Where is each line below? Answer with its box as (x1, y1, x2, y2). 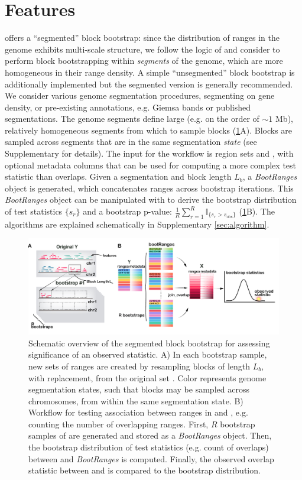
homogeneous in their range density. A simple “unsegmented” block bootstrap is (5, 66, 295, 78)
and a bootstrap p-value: (83, 205, 172, 218)
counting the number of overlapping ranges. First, (28, 417, 209, 430)
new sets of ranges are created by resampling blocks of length (28, 359, 251, 372)
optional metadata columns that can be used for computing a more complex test (5, 158, 297, 171)
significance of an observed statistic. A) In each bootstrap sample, (28, 348, 267, 361)
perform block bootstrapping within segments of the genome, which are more (5, 54, 283, 67)
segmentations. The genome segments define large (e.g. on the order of (5, 112, 259, 125)
